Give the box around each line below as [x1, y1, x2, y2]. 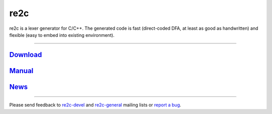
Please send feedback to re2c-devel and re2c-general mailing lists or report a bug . [9, 102, 181, 108]
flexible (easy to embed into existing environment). [9, 32, 115, 38]
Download [9, 50, 42, 59]
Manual [9, 66, 34, 75]
